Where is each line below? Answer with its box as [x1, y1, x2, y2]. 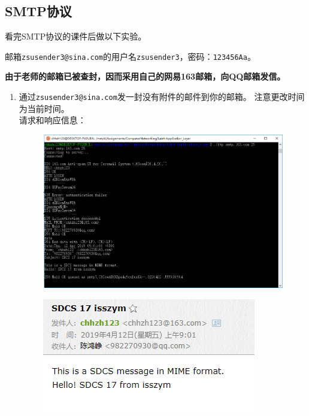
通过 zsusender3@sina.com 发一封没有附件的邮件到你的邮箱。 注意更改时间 [19, 90, 305, 103]
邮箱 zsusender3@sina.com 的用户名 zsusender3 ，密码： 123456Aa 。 [5, 50, 256, 62]
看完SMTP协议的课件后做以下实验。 [5, 30, 147, 42]
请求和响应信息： [19, 114, 86, 126]
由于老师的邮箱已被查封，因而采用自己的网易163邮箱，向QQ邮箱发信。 [5, 70, 286, 83]
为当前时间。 [19, 102, 69, 114]
